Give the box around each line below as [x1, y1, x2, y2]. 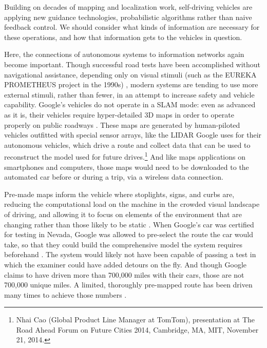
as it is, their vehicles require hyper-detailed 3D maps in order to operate [4, 109, 234, 120]
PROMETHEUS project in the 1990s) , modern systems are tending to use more [4, 79, 258, 90]
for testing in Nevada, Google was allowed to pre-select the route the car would [4, 229, 253, 240]
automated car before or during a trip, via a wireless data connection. [4, 171, 224, 182]
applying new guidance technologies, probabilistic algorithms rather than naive [4, 11, 252, 22]
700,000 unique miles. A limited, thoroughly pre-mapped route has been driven [4, 279, 253, 290]
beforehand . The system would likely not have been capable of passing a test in [4, 249, 256, 260]
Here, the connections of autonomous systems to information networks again [4, 49, 244, 60]
